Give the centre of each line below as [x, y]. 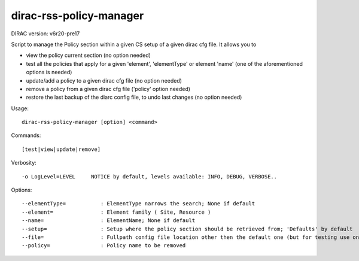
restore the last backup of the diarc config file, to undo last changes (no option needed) [134, 97]
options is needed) [49, 72]
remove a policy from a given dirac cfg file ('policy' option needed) [108, 89]
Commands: [26, 135]
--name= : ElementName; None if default [109, 221]
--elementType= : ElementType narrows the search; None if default [139, 204]
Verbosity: [24, 163]
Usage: [20, 108]
